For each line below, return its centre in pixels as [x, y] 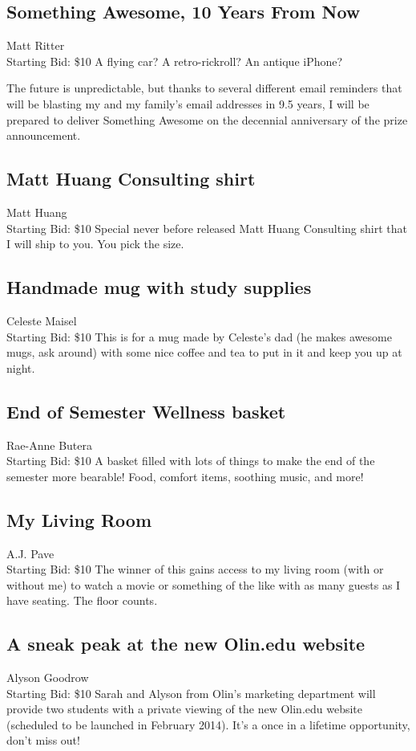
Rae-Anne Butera [49, 445]
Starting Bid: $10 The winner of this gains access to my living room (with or [195, 569]
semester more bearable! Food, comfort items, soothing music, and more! [185, 476]
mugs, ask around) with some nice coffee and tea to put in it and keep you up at [204, 352]
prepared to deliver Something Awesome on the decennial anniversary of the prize [207, 119]
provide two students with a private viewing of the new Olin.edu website [185, 709]
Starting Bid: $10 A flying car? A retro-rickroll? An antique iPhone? [175, 61]
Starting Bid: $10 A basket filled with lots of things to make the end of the [191, 461]
